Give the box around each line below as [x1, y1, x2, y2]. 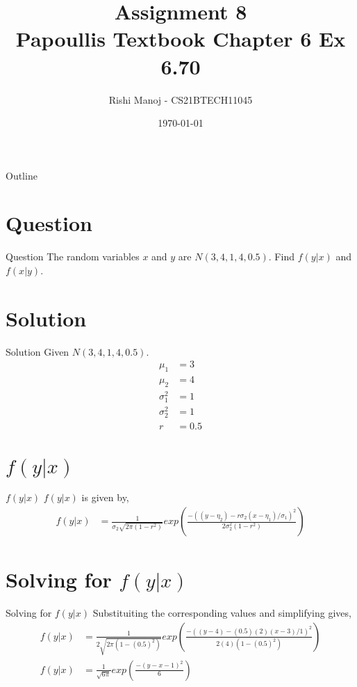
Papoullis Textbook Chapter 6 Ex [15, 24, 346, 53]
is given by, [81, 490, 129, 505]
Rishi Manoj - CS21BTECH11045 [108, 92, 253, 106]
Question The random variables [6, 249, 140, 264]
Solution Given [6, 344, 69, 358]
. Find [268, 249, 294, 264]
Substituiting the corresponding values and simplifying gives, [92, 606, 351, 620]
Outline [6, 168, 38, 182]
